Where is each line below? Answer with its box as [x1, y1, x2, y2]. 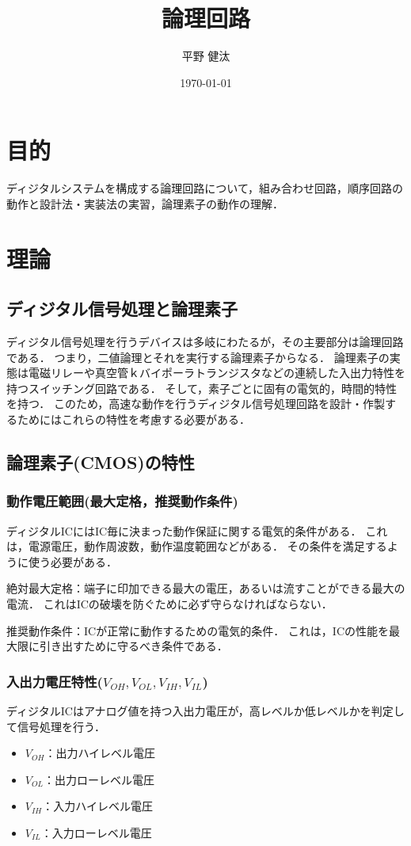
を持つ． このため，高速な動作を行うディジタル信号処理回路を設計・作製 [6, 395, 385, 412]
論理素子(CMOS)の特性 [6, 449, 195, 474]
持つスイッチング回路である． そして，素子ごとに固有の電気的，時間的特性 [6, 379, 398, 396]
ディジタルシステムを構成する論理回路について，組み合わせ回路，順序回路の [6, 180, 403, 196]
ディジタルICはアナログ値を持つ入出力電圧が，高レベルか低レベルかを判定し [6, 702, 405, 718]
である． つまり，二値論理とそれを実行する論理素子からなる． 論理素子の [6, 349, 390, 365]
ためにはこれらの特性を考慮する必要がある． [17, 410, 250, 427]
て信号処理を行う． [6, 718, 105, 734]
